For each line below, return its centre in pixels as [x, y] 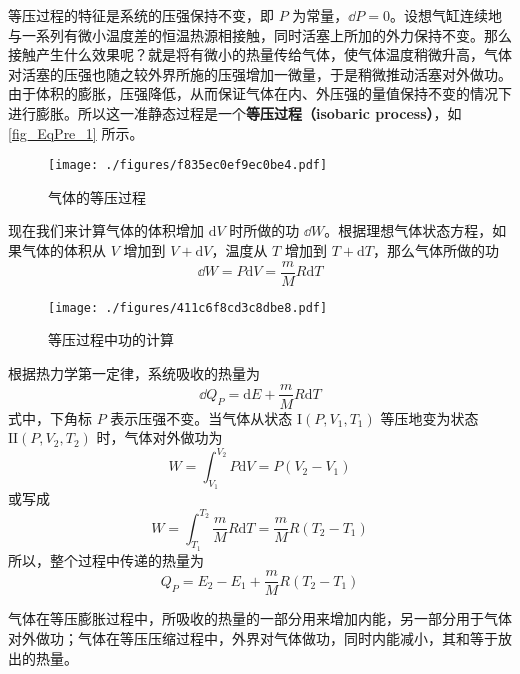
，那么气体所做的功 [435, 250]
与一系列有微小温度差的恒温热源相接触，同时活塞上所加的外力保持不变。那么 [260, 34]
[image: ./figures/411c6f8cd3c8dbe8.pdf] [188, 307]
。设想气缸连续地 [446, 15]
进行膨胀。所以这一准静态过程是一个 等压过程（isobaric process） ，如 [235, 112]
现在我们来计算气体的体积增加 [106, 230]
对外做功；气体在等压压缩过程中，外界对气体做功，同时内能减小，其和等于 [253, 638]
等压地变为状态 [429, 417]
